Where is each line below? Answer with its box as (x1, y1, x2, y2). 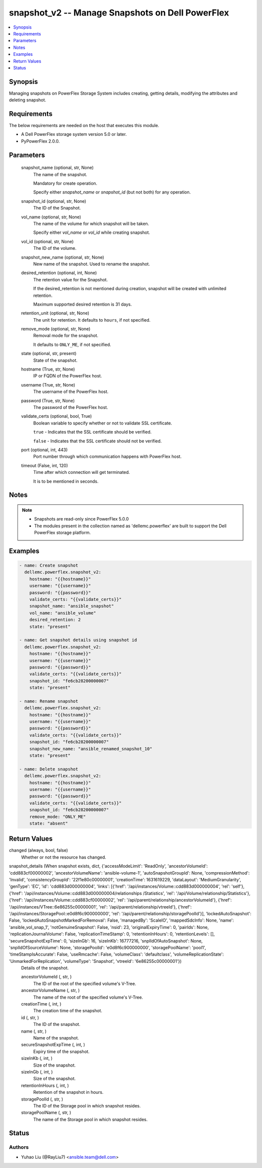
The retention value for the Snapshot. (33, 276, 108, 282)
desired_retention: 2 (29, 617, 81, 623)
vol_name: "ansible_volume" (29, 610, 97, 616)
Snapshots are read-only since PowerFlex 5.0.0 (34, 516, 129, 522)
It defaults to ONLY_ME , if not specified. (33, 341, 112, 347)
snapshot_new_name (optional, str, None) (21, 254, 104, 260)
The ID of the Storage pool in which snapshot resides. (33, 1103, 141, 1108)
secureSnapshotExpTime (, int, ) (21, 1042, 85, 1048)
